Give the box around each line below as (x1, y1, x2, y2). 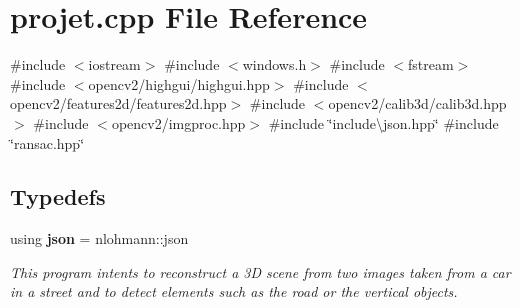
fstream (408, 54, 454, 75)
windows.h (242, 54, 307, 75)
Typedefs (10, 181, 106, 212)
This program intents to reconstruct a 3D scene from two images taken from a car (10, 261, 511, 282)
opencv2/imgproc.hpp (111, 112, 246, 133)
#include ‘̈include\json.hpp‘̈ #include (268, 112, 499, 133)
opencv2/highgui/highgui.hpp (88, 73, 270, 94)
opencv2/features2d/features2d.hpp (10, 93, 227, 114)
